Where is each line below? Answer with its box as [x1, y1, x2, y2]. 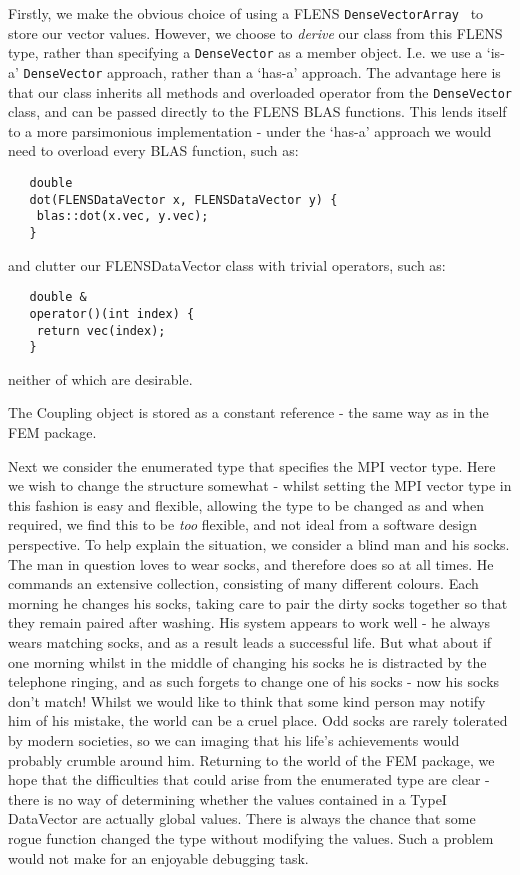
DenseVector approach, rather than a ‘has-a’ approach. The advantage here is [23, 61, 501, 82]
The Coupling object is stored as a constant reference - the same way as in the [8, 402, 489, 423]
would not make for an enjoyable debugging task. [8, 847, 309, 868]
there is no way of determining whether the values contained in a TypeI [8, 788, 447, 809]
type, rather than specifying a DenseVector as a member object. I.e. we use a [8, 42, 483, 63]
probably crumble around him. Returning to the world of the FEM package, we [8, 749, 495, 770]
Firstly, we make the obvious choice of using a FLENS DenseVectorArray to [8, 3, 484, 23]
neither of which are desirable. [8, 368, 193, 389]
